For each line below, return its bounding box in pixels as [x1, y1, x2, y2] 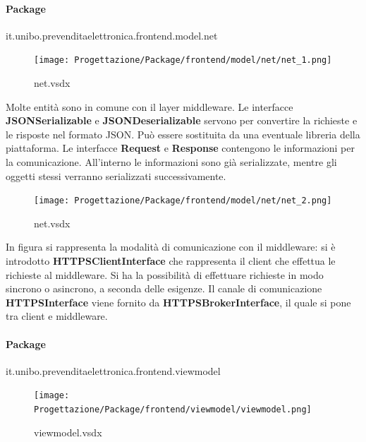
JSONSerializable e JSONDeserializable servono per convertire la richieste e [6, 113, 358, 128]
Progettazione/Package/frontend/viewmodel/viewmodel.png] [34, 405, 312, 415]
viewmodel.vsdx [34, 424, 102, 439]
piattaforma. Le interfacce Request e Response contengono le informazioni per [6, 141, 355, 155]
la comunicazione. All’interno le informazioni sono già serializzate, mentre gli [6, 155, 337, 169]
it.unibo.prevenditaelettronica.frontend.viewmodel [6, 363, 221, 378]
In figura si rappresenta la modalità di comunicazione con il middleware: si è [6, 239, 336, 254]
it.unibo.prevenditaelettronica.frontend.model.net [6, 28, 218, 42]
